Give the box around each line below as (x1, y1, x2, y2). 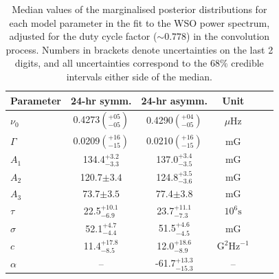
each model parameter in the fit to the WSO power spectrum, (9, 15, 270, 30)
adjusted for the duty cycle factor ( (9, 29, 157, 43)
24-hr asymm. (141, 93, 208, 107)
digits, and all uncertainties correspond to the (14, 56, 208, 70)
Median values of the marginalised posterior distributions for (12, 2, 267, 16)
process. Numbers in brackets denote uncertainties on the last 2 (5, 42, 274, 56)
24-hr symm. (70, 93, 132, 107)
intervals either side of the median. (66, 69, 212, 83)
